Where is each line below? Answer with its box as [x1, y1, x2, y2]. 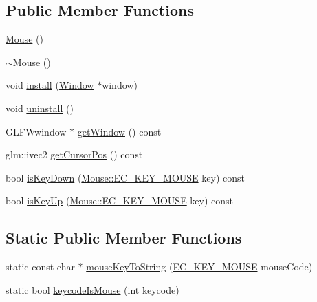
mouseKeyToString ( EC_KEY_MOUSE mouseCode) [86, 259, 313, 274]
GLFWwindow [6, 124, 67, 138]
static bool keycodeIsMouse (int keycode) [6, 282, 179, 296]
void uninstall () [6, 100, 74, 115]
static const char [6, 259, 75, 274]
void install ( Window [6, 78, 94, 92]
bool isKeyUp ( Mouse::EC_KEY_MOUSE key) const [6, 193, 234, 208]
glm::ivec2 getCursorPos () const [6, 147, 143, 162]
